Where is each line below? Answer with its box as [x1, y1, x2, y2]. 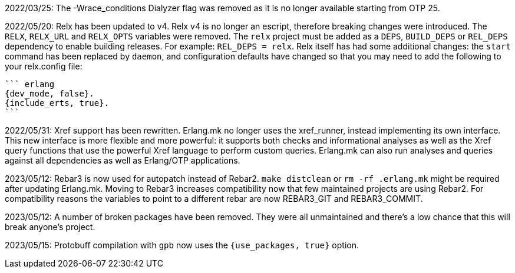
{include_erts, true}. [5, 98, 110, 108]
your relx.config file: [5, 61, 82, 71]
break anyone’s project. [5, 222, 95, 232]
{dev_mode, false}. [5, 89, 94, 98]
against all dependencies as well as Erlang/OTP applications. [5, 155, 240, 165]
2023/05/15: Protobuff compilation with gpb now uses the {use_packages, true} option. [5, 240, 359, 250]
